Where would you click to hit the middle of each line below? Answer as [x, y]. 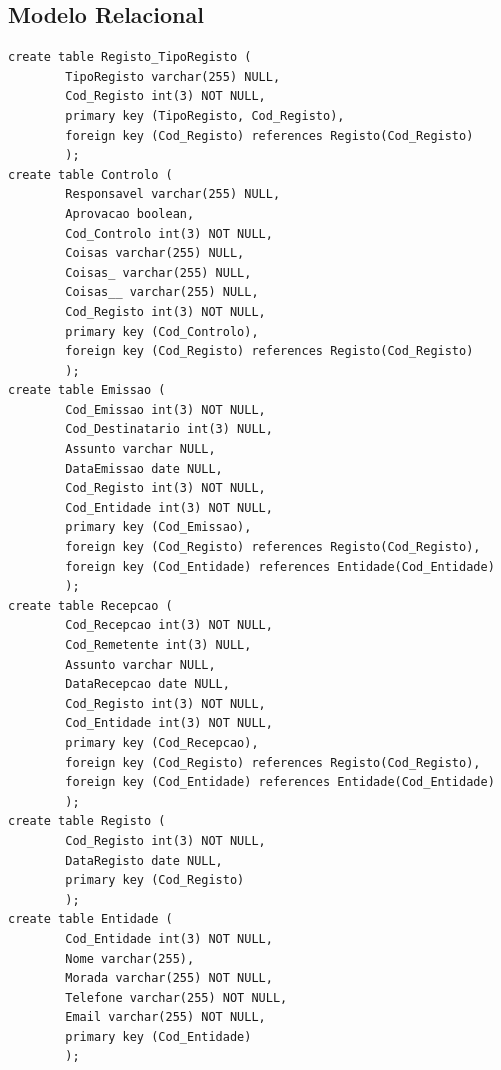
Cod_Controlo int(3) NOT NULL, [169, 233]
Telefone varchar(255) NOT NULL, [176, 997]
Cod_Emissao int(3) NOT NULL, [165, 409]
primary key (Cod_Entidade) [158, 1036]
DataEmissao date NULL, [144, 468]
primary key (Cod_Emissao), [158, 527]
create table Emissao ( [87, 390]
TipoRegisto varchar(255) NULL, [173, 76]
